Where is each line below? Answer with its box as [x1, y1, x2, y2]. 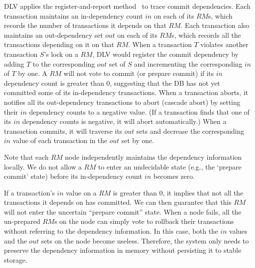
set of [109, 58, 126, 69]
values [229, 226, 248, 236]
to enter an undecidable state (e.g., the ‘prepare [98, 161, 242, 171]
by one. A [18, 68, 48, 78]
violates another [200, 39, 249, 49]
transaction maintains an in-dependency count [4, 10, 143, 21]
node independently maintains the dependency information [65, 151, 242, 162]
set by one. [121, 135, 154, 146]
